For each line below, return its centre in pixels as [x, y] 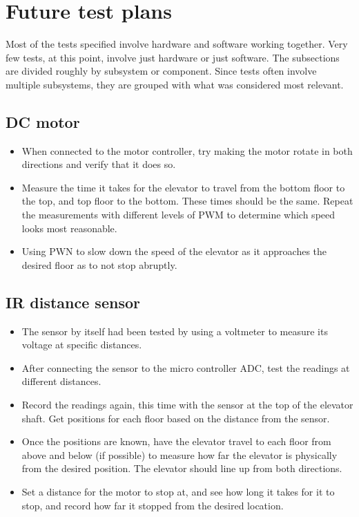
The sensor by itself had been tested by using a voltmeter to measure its [175, 331]
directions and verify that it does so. [99, 164]
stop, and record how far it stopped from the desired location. [153, 505]
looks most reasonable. [69, 228]
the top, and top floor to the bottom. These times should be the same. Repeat [187, 201]
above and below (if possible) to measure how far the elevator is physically [179, 454]
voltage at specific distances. [82, 345]
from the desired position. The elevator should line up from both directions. [182, 468]
